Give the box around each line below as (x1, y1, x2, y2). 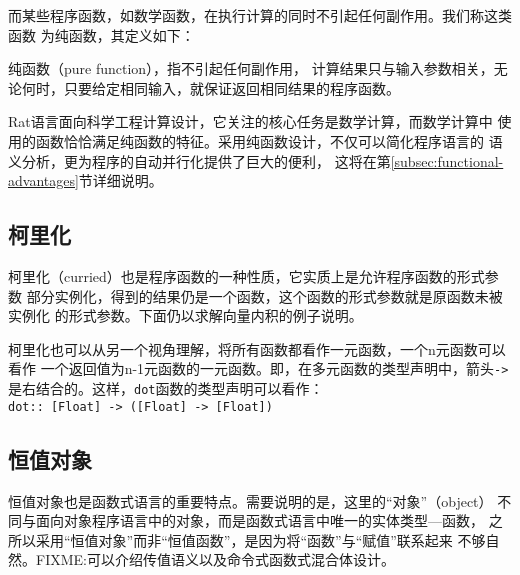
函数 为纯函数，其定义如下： (8, 24, 195, 45)
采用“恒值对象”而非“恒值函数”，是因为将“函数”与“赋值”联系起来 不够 (35, 529, 486, 550)
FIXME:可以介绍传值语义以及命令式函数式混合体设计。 (35, 549, 395, 570)
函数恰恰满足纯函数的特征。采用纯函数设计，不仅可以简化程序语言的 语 (35, 130, 503, 151)
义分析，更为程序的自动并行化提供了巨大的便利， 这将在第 (8, 150, 391, 171)
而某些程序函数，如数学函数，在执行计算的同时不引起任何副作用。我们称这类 (8, 5, 512, 25)
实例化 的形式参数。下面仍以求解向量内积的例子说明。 (8, 305, 363, 326)
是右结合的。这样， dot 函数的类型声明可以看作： (8, 377, 324, 398)
